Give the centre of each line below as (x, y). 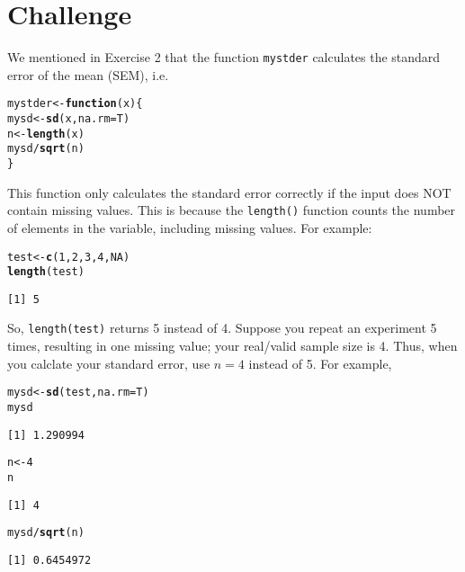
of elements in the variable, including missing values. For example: (190, 227)
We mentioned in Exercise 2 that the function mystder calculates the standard (224, 57)
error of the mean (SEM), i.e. (88, 74)
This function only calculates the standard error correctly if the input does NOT (229, 192)
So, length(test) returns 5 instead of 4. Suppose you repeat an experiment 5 (222, 328)
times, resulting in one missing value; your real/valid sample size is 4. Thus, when (232, 346)
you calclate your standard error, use (109, 363)
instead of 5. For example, (320, 363)
